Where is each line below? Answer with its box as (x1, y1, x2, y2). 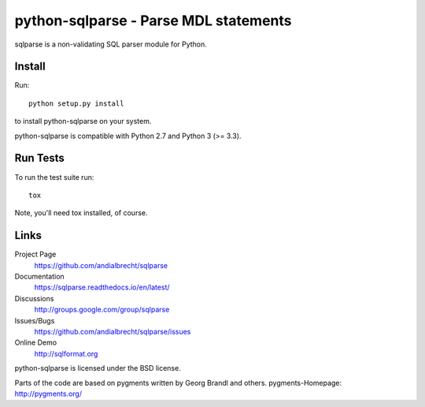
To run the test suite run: (14, 172, 94, 181)
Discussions (14, 293, 54, 303)
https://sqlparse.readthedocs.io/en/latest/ (34, 282, 170, 292)
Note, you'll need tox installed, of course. (14, 208, 148, 218)
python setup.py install (28, 99, 124, 108)
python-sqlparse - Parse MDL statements (14, 12, 292, 29)
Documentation (14, 272, 65, 281)
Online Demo (14, 338, 57, 347)
